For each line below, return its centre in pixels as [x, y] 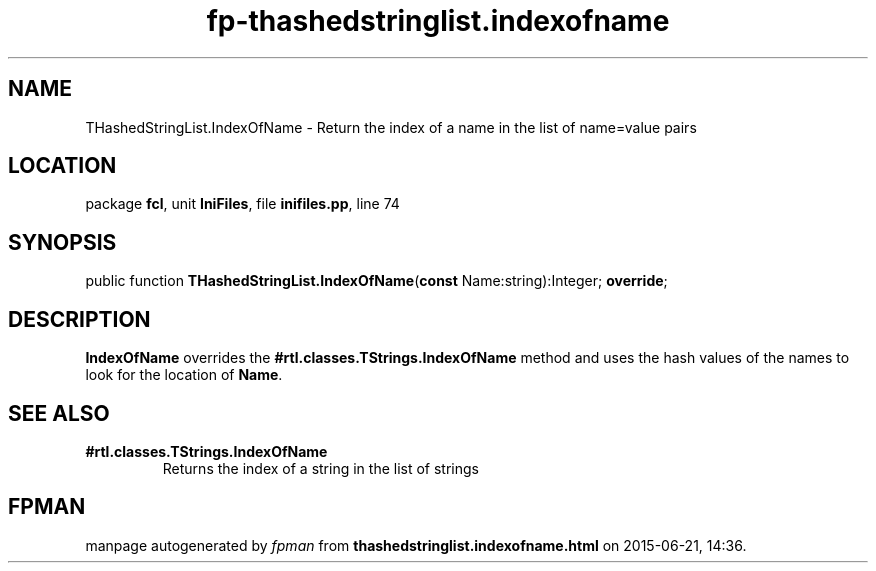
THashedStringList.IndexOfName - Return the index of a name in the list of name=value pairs [391, 127]
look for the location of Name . [184, 375]
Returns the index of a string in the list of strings [320, 468]
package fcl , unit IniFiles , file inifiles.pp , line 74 [242, 204]
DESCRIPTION [79, 319]
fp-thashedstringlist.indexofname [438, 21]
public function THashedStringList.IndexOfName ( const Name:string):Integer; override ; [376, 281]
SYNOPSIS [62, 242]
